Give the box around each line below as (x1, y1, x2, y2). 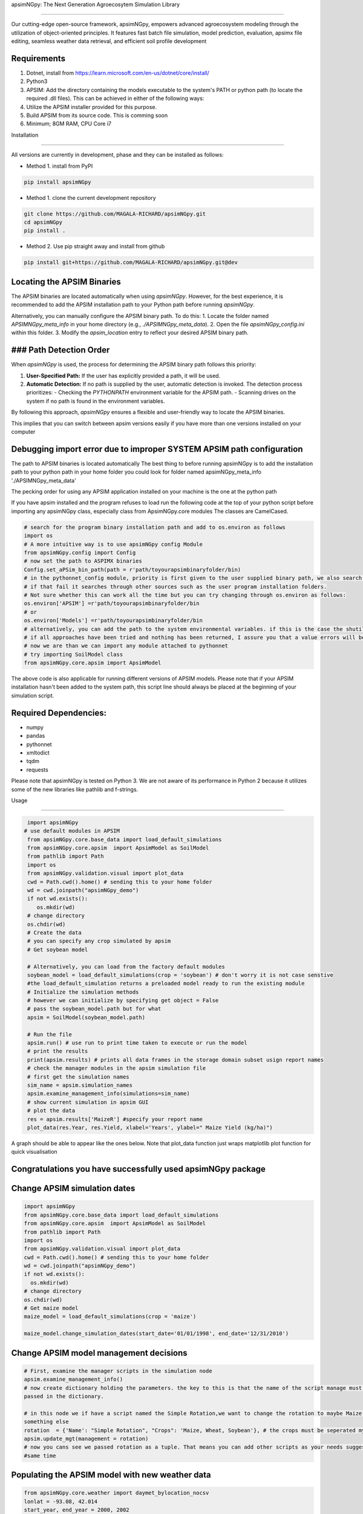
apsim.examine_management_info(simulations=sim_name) (27, 1090, 190, 1097)
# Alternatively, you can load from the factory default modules (27, 963, 225, 970)
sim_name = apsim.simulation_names (27, 1082, 133, 1088)
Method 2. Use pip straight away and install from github (26, 243, 165, 250)
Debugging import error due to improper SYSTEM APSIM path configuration (11, 444, 303, 454)
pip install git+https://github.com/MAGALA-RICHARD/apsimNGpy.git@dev (24, 259, 238, 266)
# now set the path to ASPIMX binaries (24, 558, 142, 564)
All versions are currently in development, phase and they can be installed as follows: (11, 151, 224, 159)
